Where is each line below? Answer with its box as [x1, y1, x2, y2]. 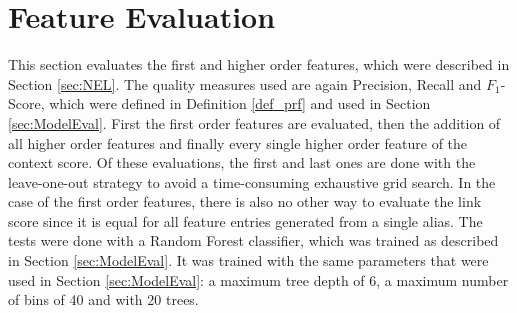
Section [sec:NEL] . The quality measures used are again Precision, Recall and [8, 73, 482, 94]
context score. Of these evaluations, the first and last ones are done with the [8, 152, 476, 173]
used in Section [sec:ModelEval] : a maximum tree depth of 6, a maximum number [8, 269, 509, 290]
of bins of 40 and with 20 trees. [8, 289, 199, 310]
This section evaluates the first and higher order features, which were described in [8, 54, 510, 75]
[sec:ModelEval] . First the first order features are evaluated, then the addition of [8, 112, 501, 133]
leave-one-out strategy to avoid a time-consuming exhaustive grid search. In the [8, 171, 496, 192]
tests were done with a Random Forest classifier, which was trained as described [8, 230, 499, 251]
